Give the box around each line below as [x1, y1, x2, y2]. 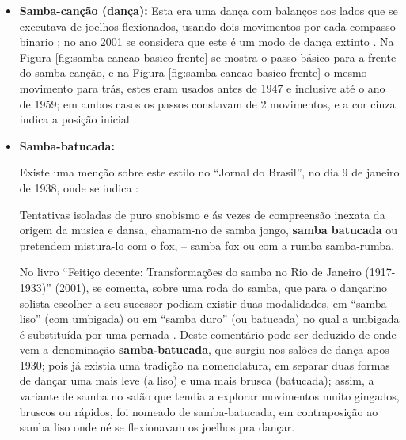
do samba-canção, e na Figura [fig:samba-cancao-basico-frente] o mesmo [19, 64, 367, 81]
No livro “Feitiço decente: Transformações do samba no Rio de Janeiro [19, 264, 362, 280]
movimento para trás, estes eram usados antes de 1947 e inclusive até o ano [19, 79, 385, 96]
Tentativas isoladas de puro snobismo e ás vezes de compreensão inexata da [19, 206, 385, 222]
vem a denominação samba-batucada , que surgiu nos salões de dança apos [19, 341, 389, 358]
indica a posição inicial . [19, 111, 137, 127]
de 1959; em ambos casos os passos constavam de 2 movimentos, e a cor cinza [19, 95, 396, 112]
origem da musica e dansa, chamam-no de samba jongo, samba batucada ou [19, 222, 398, 238]
